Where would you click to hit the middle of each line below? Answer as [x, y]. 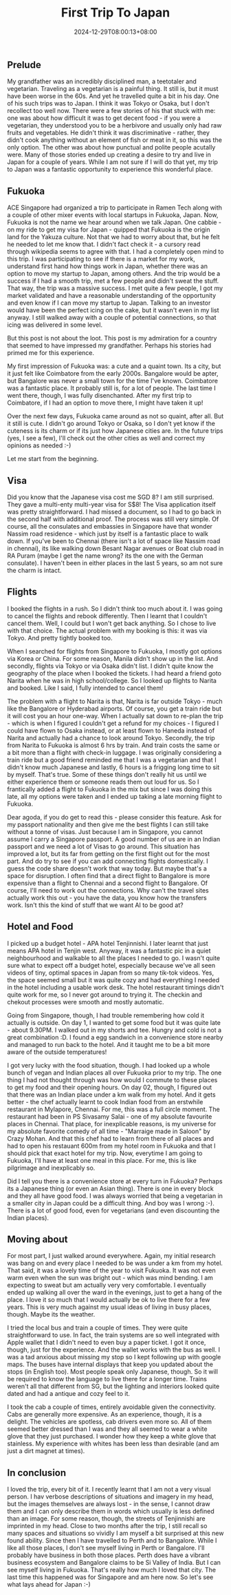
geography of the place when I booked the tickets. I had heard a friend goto [114, 673]
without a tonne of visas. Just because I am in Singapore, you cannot [105, 831]
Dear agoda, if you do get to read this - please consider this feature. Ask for [114, 817]
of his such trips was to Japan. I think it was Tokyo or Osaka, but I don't [108, 103]
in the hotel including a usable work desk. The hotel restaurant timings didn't [115, 987]
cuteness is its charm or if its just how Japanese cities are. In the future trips [115, 431]
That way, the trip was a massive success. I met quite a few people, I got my [115, 288]
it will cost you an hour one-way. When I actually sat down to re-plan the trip [115, 715]
